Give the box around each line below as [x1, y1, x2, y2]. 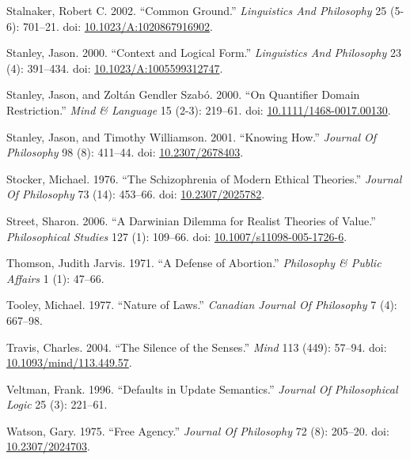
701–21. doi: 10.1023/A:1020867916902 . [22, 17, 213, 34]
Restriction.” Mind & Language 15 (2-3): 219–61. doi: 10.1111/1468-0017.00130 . [6, 101, 391, 118]
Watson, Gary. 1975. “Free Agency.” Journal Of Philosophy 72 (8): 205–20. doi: [6, 422, 389, 439]
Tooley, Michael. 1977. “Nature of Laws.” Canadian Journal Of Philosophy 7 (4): [6, 296, 397, 313]
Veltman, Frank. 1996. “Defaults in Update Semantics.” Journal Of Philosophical [6, 380, 398, 397]
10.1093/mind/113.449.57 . [6, 354, 132, 371]
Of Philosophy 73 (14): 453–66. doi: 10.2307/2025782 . [6, 186, 265, 202]
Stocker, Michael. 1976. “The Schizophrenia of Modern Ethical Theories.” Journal [6, 170, 402, 187]
